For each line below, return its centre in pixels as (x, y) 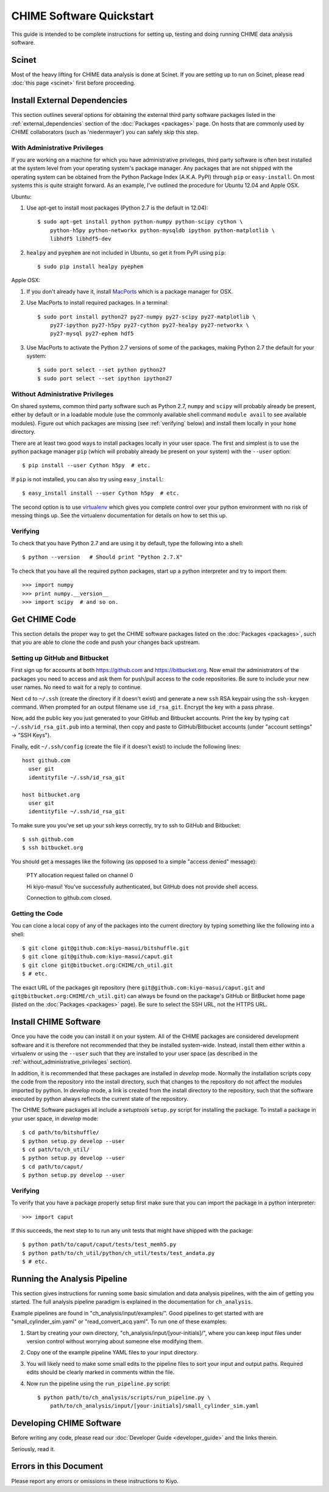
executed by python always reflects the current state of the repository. (100, 1098)
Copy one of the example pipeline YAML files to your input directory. (112, 1352)
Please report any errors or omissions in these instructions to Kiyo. (95, 1481)
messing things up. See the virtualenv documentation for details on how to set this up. (119, 515)
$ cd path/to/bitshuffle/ (61, 1133)
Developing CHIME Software (66, 1423)
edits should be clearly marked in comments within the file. (101, 1372)
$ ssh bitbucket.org (53, 848)
